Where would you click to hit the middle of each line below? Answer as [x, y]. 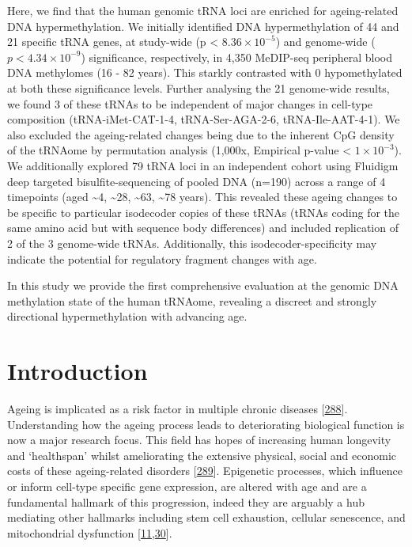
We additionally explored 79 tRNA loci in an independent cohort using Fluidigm [203, 165]
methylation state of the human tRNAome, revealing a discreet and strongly [192, 300]
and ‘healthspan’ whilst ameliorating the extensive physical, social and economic [202, 455]
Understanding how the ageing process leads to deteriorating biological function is [206, 424]
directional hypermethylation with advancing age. [127, 316]
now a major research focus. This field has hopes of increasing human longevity [199, 440]
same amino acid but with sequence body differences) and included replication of [203, 228]
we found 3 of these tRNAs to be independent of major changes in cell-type [190, 103]
